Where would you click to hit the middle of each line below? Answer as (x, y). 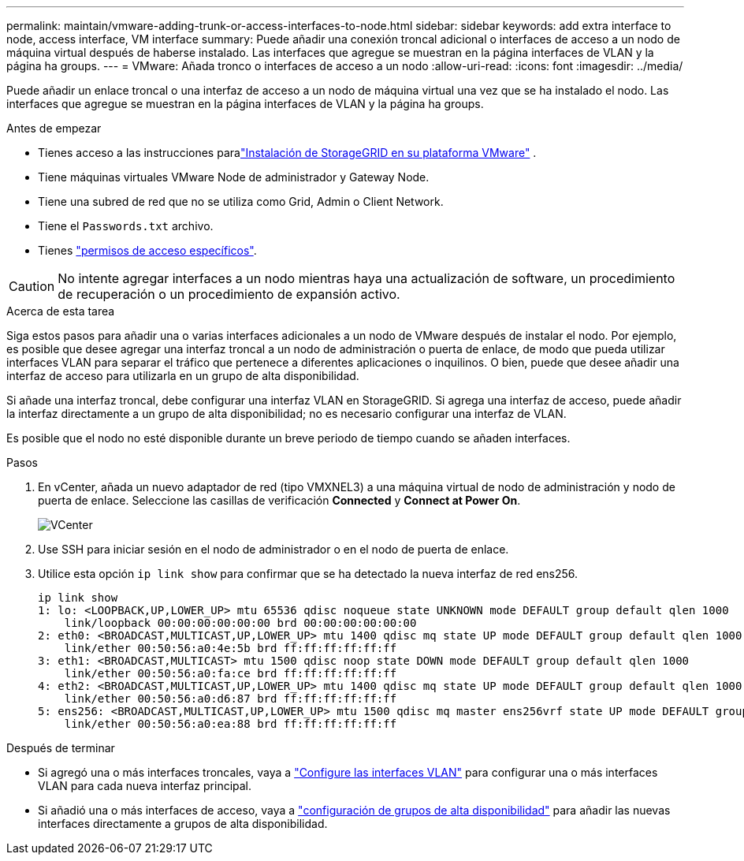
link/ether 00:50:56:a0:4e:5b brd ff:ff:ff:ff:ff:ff (231, 648)
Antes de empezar (54, 128)
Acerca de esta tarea (61, 311)
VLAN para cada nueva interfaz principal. (145, 786)
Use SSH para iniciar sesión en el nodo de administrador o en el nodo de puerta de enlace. (273, 549)
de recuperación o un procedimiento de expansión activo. (229, 294)
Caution (32, 286)
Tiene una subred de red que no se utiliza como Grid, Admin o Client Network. (241, 201)
